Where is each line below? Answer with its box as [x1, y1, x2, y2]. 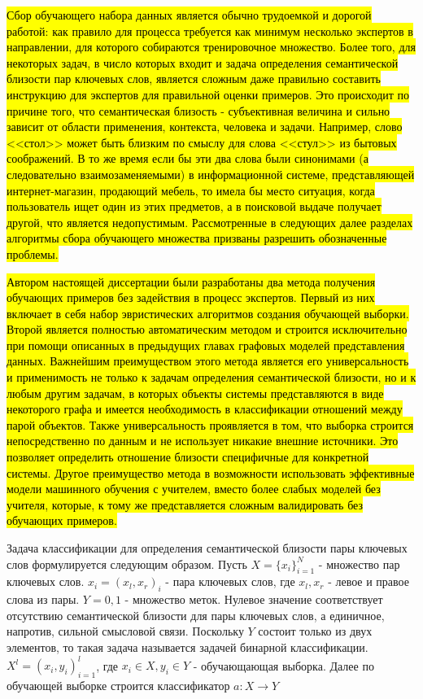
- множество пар [318, 555, 400, 572]
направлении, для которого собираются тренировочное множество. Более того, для [7, 38, 416, 55]
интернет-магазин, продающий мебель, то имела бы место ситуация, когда [7, 181, 375, 199]
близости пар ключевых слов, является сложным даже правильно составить [7, 70, 381, 87]
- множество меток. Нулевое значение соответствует [124, 591, 383, 608]
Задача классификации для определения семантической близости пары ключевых [7, 540, 408, 556]
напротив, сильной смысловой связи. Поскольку [7, 623, 244, 640]
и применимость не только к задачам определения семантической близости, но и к [7, 369, 416, 386]
